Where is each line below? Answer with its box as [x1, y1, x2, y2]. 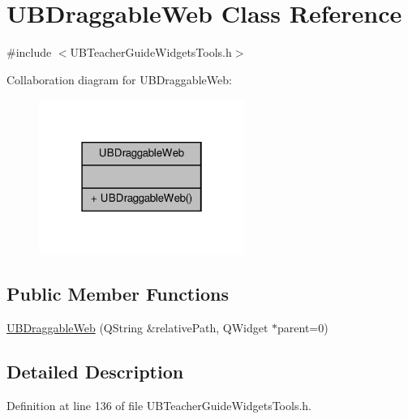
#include [6, 44, 52, 61]
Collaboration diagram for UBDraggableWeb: [6, 71, 232, 88]
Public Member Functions [6, 281, 229, 306]
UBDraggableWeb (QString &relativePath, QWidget [6, 319, 268, 336]
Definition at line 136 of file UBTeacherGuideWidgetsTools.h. [6, 396, 311, 413]
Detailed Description [6, 359, 184, 383]
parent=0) [277, 319, 329, 336]
